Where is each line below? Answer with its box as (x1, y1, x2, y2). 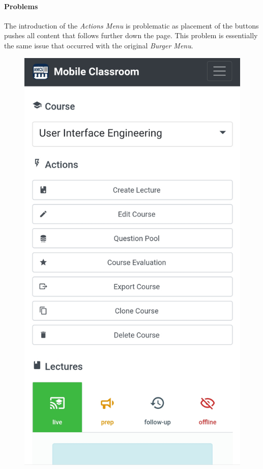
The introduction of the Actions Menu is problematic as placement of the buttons (4, 20, 259, 31)
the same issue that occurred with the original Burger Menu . (4, 40, 193, 50)
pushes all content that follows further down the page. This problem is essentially (4, 30, 258, 41)
